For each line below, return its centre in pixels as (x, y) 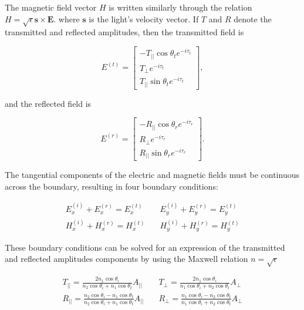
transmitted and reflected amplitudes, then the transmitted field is (124, 32)
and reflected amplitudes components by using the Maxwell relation (126, 259)
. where (67, 18)
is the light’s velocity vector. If (144, 18)
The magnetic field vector (51, 7)
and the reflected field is (48, 103)
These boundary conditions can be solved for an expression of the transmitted (145, 247)
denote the (253, 18)
